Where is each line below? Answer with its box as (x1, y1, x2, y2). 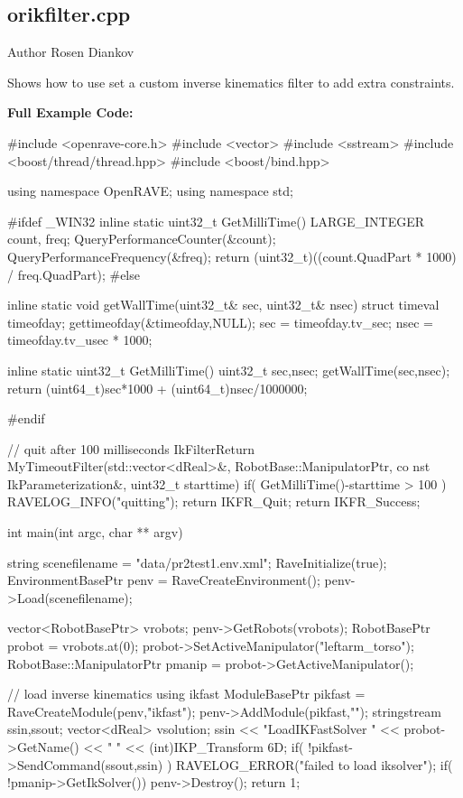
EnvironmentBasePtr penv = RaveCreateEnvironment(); (7, 571, 320, 589)
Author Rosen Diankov (7, 42, 134, 61)
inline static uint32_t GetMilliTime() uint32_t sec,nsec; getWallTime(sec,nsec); (7, 360, 450, 379)
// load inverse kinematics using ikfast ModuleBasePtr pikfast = (7, 684, 366, 703)
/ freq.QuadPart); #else (7, 264, 140, 283)
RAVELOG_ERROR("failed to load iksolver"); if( (175, 755, 453, 774)
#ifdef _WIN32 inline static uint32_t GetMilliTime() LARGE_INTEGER (7, 211, 425, 230)
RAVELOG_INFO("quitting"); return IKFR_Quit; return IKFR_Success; (7, 492, 421, 511)
